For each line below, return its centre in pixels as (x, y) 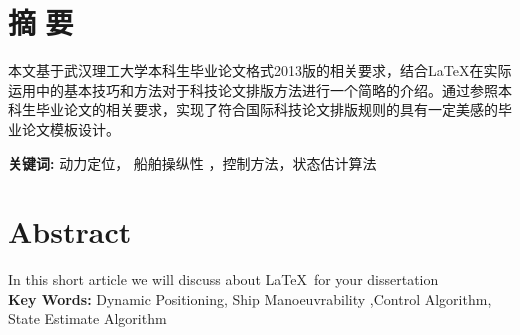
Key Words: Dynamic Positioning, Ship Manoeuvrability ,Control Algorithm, (250, 298)
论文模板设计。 (70, 128)
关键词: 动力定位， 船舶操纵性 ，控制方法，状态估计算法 (192, 162)
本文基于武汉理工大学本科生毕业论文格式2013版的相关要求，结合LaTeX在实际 (260, 70)
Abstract (70, 231)
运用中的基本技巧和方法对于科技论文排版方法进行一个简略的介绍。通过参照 (253, 89)
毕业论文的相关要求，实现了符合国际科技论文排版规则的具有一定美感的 (266, 109)
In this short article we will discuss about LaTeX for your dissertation (223, 279)
